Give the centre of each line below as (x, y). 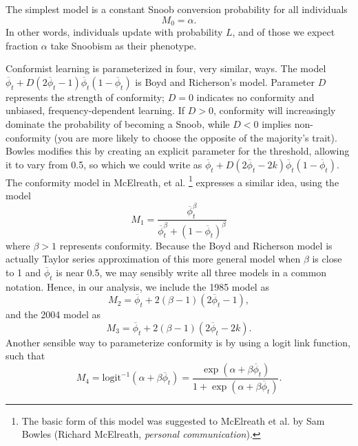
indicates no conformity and (255, 97)
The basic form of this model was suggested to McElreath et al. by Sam (173, 420)
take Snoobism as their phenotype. (124, 45)
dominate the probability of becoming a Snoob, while (118, 124)
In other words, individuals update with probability (114, 32)
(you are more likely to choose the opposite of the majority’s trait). (196, 137)
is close (327, 259)
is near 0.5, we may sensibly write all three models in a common (191, 272)
